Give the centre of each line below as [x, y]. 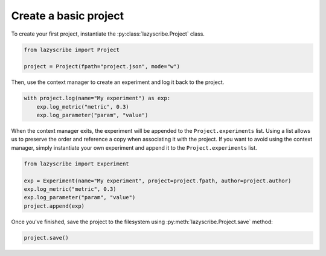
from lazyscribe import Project [72, 50]
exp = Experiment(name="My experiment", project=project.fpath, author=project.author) [158, 181]
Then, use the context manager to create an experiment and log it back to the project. [118, 82]
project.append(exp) [54, 206]
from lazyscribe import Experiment [76, 164]
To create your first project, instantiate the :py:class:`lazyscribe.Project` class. [108, 34]
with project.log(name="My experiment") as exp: [97, 98]
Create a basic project [67, 16]
